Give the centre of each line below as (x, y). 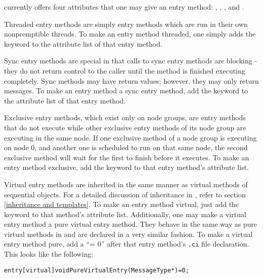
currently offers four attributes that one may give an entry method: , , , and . (124, 7)
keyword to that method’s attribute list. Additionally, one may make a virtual (125, 214)
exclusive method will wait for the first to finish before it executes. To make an (127, 157)
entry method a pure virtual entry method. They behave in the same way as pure (131, 224)
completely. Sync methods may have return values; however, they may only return (131, 80)
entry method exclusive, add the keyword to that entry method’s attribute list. (127, 167)
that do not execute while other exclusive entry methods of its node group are (125, 127)
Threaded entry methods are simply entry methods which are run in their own (126, 24)
